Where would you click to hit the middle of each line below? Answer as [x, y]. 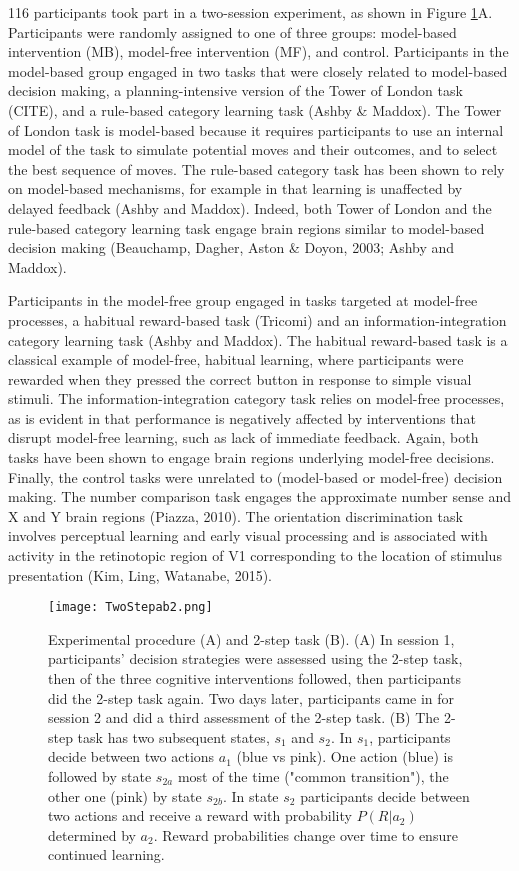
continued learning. [106, 854]
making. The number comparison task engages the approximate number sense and [259, 496]
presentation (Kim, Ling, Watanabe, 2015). [140, 574]
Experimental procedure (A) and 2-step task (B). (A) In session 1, [251, 638]
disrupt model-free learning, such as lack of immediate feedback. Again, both [243, 437]
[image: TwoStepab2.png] [130, 607]
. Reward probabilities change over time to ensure [305, 834]
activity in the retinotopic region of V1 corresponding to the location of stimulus [255, 555]
